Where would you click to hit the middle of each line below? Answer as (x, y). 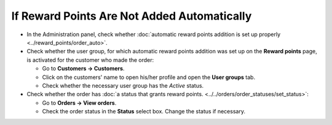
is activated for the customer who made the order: (90, 60)
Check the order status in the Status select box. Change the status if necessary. (144, 112)
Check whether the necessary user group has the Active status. (123, 85)
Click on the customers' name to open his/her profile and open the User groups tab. (148, 77)
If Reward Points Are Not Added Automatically (132, 16)
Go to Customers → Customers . (83, 69)
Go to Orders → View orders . (79, 103)
